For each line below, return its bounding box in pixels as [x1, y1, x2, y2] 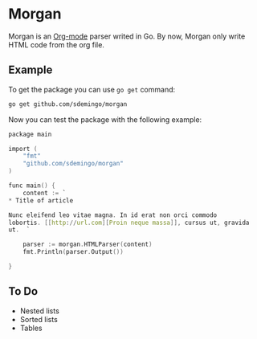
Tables [19, 323, 43, 333]
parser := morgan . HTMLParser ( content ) [22, 240, 153, 249]
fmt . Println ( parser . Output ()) [22, 248, 124, 256]
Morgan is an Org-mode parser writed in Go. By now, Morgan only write [8, 31, 246, 41]
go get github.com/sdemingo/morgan [8, 100, 128, 108]
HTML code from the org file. [8, 39, 104, 49]
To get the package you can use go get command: [8, 84, 176, 94]
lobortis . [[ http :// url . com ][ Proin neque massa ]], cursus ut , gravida [8, 219, 250, 227]
